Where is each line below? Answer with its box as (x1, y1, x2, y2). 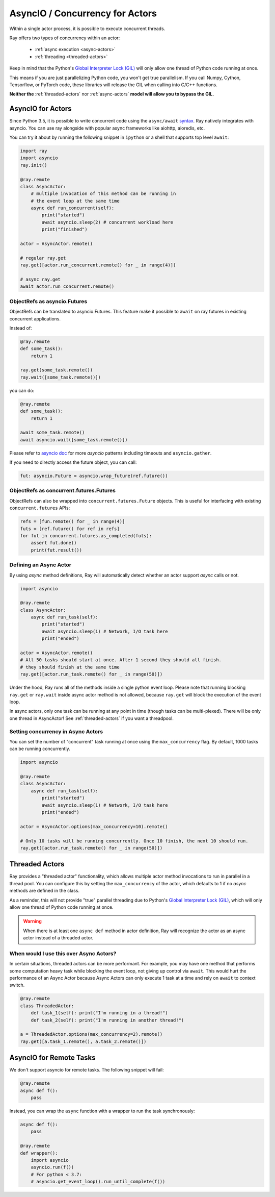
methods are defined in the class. (9, 888, 80, 894)
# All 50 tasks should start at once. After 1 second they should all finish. (20, 657, 222, 663)
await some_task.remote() (20, 430, 85, 436)
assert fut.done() (31, 540, 77, 546)
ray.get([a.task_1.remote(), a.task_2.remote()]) (20, 1038, 147, 1044)
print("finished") (41, 227, 88, 232)
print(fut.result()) (31, 547, 82, 553)
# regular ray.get (20, 255, 66, 261)
